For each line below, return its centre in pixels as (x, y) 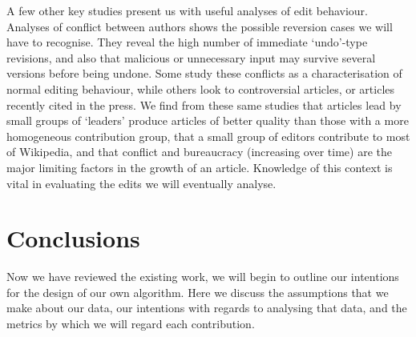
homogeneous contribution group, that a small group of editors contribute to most (208, 136)
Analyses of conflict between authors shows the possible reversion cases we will (200, 26)
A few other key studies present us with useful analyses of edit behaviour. (187, 10)
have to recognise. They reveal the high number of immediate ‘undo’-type (187, 42)
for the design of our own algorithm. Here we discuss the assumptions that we (198, 292)
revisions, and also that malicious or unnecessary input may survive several (191, 57)
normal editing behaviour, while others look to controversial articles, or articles (201, 88)
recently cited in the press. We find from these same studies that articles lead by (204, 104)
